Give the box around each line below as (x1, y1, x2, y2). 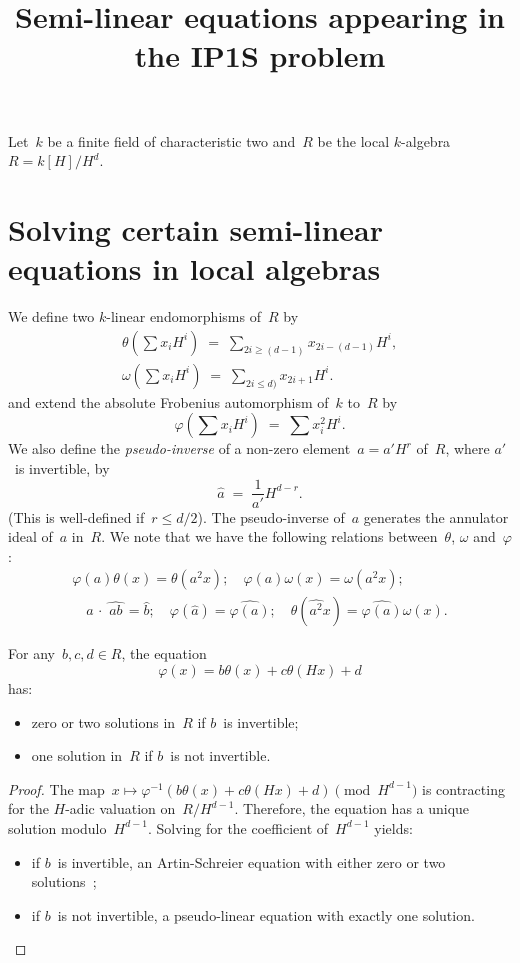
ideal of (8, 526, 53, 547)
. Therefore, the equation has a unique (234, 798, 470, 819)
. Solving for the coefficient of (148, 817, 329, 838)
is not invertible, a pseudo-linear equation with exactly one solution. (57, 904, 475, 925)
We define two (8, 306, 95, 327)
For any (8, 643, 55, 664)
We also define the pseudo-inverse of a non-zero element (8, 438, 351, 459)
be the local (317, 130, 390, 151)
